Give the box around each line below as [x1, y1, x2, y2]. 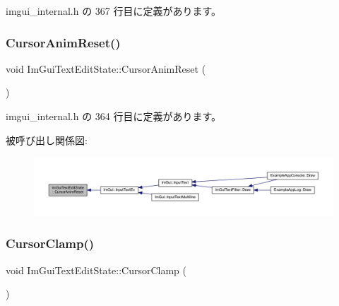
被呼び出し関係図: [6, 132, 88, 147]
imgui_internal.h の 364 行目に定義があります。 [6, 109, 222, 123]
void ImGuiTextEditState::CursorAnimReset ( [6, 61, 206, 76]
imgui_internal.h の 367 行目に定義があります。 [6, 4, 222, 18]
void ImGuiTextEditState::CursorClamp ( [6, 262, 186, 277]
